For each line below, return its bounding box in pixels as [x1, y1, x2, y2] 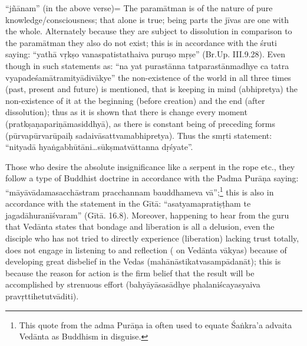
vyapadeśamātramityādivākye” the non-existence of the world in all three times [5, 71, 291, 83]
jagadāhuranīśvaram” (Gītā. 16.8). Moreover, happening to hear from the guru [5, 208, 289, 221]
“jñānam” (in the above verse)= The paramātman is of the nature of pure [5, 2, 273, 14]
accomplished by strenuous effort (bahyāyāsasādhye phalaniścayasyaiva [5, 278, 260, 290]
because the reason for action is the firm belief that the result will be [5, 266, 255, 279]
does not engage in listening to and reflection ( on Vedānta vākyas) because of [5, 243, 287, 256]
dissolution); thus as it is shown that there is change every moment [5, 106, 247, 118]
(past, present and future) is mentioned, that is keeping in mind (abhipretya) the [5, 83, 298, 95]
